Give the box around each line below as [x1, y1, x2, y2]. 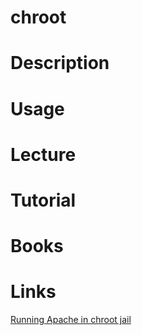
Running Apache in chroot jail [10, 314, 132, 326]
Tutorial [10, 189, 77, 211]
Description [10, 52, 110, 75]
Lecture [10, 143, 77, 166]
